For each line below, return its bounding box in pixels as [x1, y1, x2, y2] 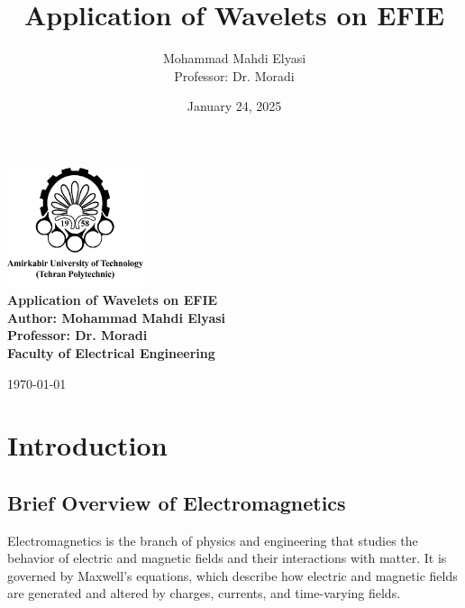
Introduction [7, 427, 168, 464]
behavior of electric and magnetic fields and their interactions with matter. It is [7, 548, 447, 567]
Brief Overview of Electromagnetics [7, 488, 346, 516]
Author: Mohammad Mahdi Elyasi [7, 308, 226, 327]
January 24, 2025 [187, 97, 282, 115]
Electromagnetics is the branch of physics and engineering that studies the [7, 530, 418, 549]
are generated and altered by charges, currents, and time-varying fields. [7, 584, 401, 603]
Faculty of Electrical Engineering [7, 343, 215, 362]
